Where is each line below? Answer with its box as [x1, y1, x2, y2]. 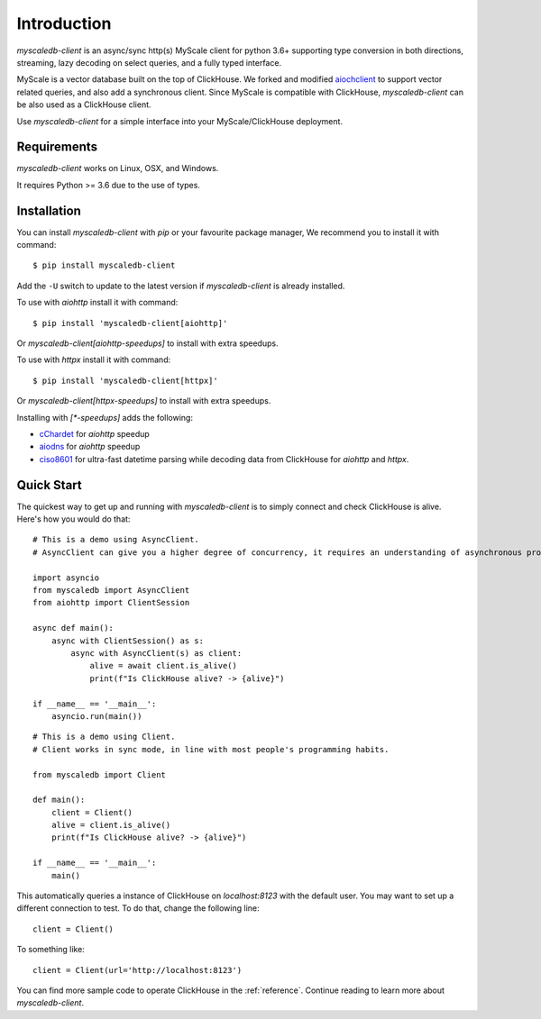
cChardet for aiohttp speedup [39, 429, 151, 439]
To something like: [16, 944, 85, 955]
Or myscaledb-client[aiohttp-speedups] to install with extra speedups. [16, 338, 279, 349]
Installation [16, 203, 81, 218]
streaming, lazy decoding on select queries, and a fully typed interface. [16, 57, 282, 68]
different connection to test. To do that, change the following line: [16, 903, 260, 914]
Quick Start [16, 478, 82, 493]
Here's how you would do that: [16, 514, 131, 524]
